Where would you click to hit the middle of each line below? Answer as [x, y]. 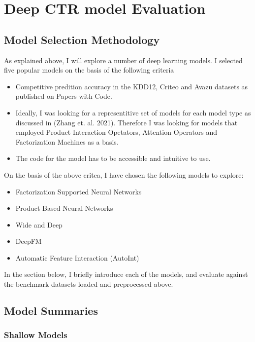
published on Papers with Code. [64, 96]
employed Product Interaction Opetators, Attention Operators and [116, 132]
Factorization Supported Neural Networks [79, 191]
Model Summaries [51, 311]
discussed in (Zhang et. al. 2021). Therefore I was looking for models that [127, 122]
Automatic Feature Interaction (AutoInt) [77, 257]
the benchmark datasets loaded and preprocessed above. [89, 284]
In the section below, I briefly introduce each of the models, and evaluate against [126, 274]
